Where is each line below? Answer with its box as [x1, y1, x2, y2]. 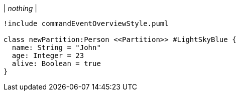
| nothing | [4, 4, 38, 12]
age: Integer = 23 [12, 51, 84, 59]
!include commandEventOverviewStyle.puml [4, 19, 169, 27]
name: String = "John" [12, 43, 101, 51]
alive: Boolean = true [12, 59, 101, 67]
